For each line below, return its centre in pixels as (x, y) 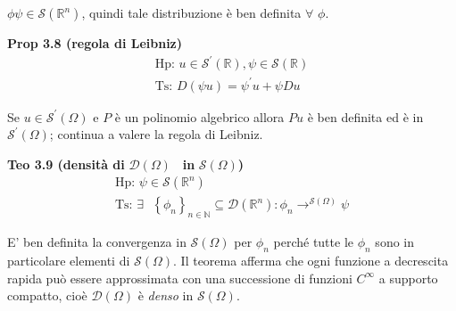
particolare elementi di (69, 261)
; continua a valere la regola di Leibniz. (156, 134)
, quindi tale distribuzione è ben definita (191, 12)
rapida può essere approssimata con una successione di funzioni (180, 278)
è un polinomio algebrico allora (199, 116)
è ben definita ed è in (365, 116)
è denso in (166, 295)
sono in (395, 242)
